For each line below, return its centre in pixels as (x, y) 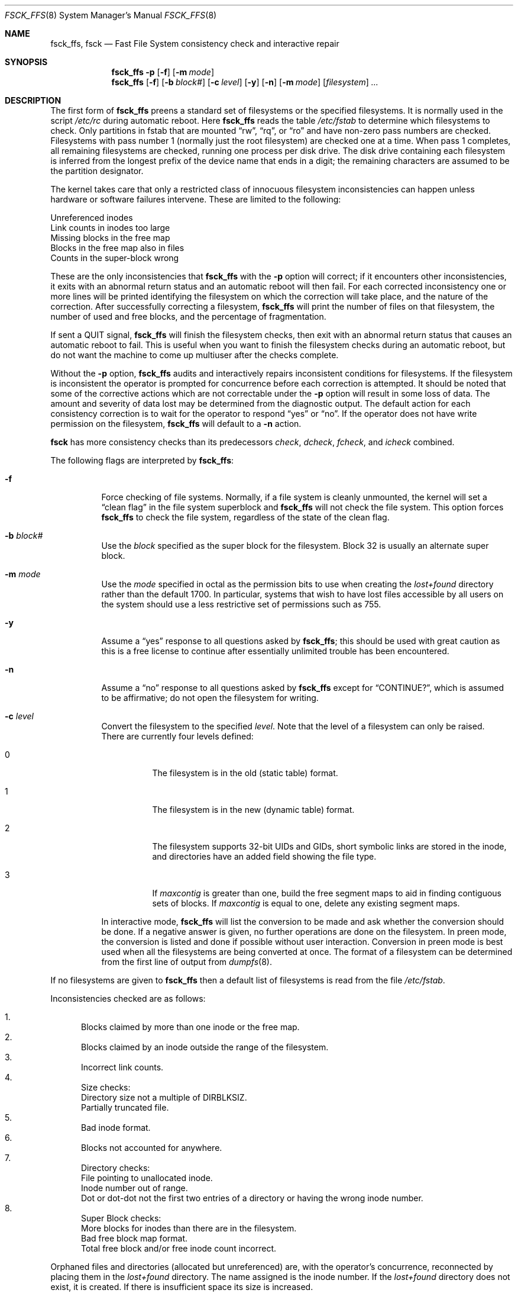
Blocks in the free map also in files (117, 248)
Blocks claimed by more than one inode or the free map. (190, 1027)
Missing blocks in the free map (110, 238)
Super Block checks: (121, 1218)
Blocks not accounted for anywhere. (152, 1148)
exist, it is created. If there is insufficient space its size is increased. (182, 1287)
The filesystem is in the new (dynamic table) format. (253, 810)
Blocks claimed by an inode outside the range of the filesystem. (205, 1047)
